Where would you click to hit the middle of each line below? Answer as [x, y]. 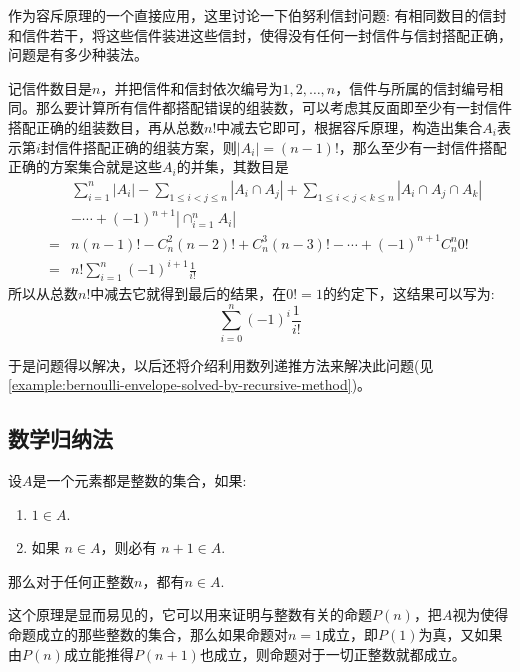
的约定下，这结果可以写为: [408, 292]
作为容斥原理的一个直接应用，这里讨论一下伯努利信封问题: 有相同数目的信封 [257, 15]
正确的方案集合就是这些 [85, 166]
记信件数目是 [50, 87]
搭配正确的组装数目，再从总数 [106, 126]
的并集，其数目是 [232, 166]
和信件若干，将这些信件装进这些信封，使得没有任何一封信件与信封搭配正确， [260, 34]
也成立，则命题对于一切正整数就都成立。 [332, 653]
